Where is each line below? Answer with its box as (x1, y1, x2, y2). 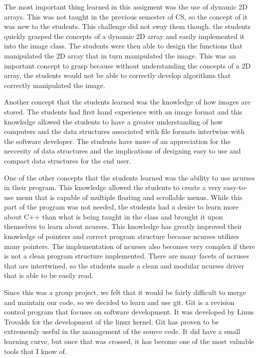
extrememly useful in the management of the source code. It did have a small (4, 326, 241, 336)
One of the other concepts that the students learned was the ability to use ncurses (4, 172, 255, 182)
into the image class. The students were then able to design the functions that (4, 40, 243, 51)
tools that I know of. (4, 345, 67, 356)
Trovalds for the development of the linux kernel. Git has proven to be (4, 316, 219, 326)
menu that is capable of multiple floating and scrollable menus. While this (16, 191, 243, 202)
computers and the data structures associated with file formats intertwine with (4, 126, 245, 136)
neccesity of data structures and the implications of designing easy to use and (4, 145, 241, 156)
